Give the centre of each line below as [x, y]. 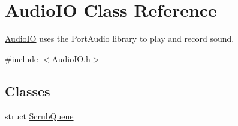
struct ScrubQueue [39, 116]
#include [22, 58]
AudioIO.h [71, 58]
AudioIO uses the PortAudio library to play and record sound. [120, 39]
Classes [28, 90]
